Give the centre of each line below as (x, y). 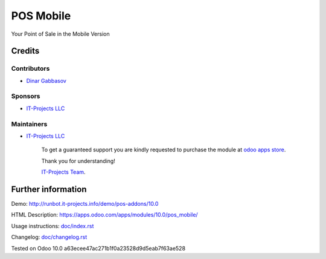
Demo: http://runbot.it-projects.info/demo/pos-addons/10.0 (85, 204)
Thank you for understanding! (78, 161)
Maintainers (29, 124)
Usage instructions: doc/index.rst (53, 226)
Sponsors (26, 96)
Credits (25, 51)
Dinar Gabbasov (46, 80)
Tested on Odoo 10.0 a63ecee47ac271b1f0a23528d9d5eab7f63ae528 (98, 248)
